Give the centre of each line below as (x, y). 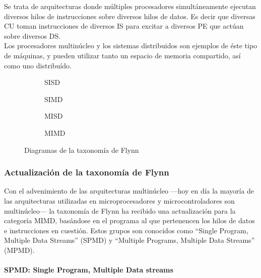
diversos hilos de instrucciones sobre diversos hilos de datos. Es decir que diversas (130, 16)
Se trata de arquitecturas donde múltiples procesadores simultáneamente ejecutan (130, 6)
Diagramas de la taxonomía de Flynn (82, 150)
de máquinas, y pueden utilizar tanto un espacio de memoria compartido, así (122, 55)
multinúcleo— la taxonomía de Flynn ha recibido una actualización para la (120, 210)
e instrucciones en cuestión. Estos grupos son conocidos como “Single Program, (126, 230)
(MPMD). (19, 250)
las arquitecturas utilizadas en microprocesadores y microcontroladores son (119, 200)
